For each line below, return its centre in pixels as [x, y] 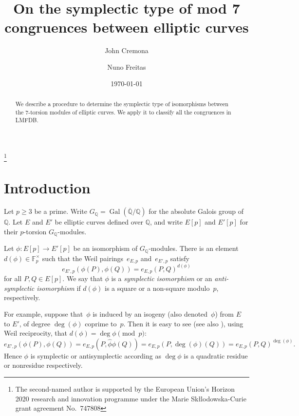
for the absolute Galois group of [196, 211]
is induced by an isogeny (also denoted [150, 313]
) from [224, 313]
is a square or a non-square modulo [157, 288]
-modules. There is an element [194, 248]
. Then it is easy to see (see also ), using [183, 323]
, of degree [35, 323]
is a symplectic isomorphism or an [162, 278]
